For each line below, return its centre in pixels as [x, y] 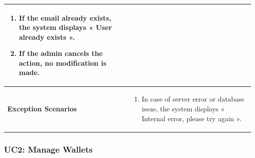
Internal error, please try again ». [191, 118]
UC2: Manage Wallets [48, 149]
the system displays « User [65, 27]
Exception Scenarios [42, 108]
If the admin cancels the [61, 53]
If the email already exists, [65, 17]
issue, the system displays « [183, 108]
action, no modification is [63, 63]
